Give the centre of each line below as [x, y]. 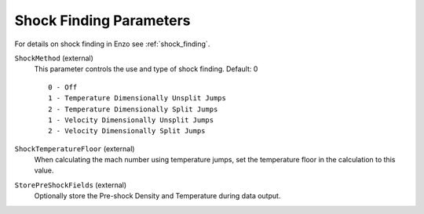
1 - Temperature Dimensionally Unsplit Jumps [137, 98]
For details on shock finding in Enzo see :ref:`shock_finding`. [112, 44]
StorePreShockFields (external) [71, 185]
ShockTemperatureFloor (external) [75, 148]
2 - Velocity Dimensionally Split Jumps [127, 131]
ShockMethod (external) [54, 58]
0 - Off [63, 87]
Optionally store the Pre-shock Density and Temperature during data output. [157, 196]
